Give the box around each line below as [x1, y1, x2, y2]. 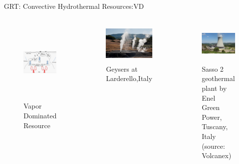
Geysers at [106, 63, 138, 74]
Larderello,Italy [106, 73, 152, 83]
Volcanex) [201, 150, 232, 161]
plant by [201, 82, 227, 93]
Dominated [24, 110, 57, 120]
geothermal [201, 73, 235, 83]
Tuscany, [201, 121, 228, 132]
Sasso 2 [201, 63, 224, 74]
